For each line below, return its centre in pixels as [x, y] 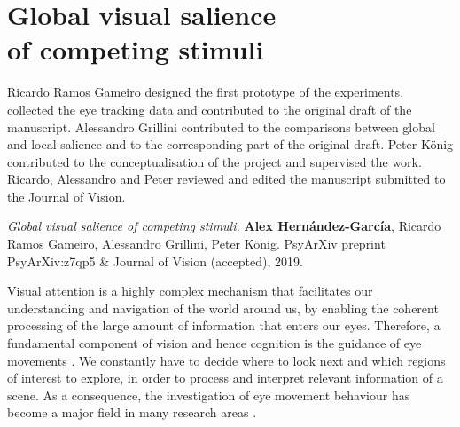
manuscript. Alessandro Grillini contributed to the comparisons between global [221, 127]
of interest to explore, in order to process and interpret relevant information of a [225, 378]
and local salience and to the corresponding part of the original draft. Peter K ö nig [230, 144]
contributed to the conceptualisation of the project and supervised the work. [214, 161]
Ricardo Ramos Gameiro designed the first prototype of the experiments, [206, 92]
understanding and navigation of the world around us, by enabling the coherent [223, 308]
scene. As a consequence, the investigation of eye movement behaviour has [209, 395]
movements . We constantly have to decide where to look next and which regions [226, 360]
